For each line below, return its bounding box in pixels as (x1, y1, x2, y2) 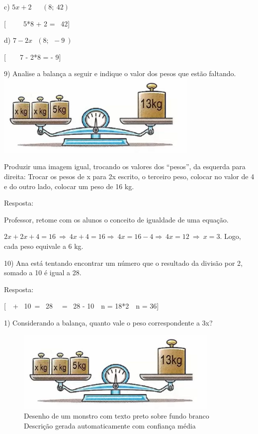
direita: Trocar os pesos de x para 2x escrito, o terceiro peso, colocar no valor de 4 (4, 171, 255, 181)
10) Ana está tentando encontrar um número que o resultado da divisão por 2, (4, 257, 243, 268)
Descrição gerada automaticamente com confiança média (24, 420, 196, 431)
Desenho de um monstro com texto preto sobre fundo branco (24, 410, 209, 421)
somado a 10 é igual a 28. (4, 267, 82, 278)
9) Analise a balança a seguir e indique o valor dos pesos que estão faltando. (4, 68, 236, 79)
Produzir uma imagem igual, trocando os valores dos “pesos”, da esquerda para (4, 161, 246, 172)
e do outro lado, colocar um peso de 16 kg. (4, 181, 134, 191)
